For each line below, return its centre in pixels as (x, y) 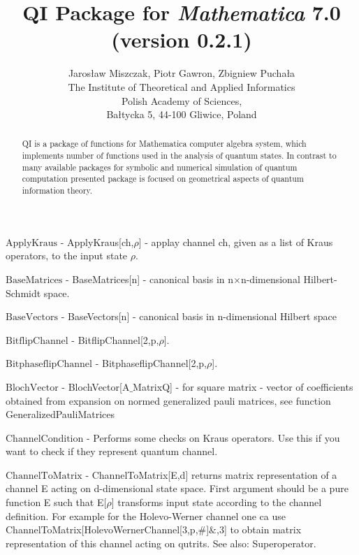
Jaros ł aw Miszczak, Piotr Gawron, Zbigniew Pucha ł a (182, 73)
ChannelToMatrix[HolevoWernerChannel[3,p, (102, 529)
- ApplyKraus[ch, (97, 242)
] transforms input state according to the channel (217, 502)
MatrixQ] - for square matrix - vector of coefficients (243, 386)
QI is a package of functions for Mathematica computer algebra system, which (164, 144)
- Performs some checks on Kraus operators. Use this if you (213, 437)
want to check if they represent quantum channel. (112, 451)
